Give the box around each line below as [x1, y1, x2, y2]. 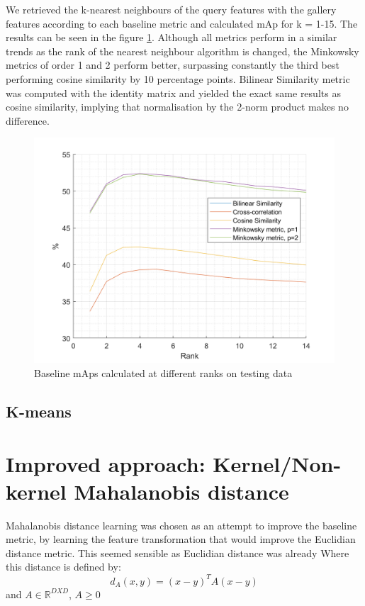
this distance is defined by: [6, 559, 121, 574]
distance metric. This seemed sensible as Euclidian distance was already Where [6, 545, 349, 560]
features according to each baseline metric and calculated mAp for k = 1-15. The [6, 16, 358, 30]
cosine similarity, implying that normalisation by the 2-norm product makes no [6, 99, 349, 114]
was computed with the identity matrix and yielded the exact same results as [6, 85, 341, 100]
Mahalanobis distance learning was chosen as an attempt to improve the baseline [6, 517, 357, 532]
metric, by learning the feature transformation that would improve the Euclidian [6, 532, 356, 546]
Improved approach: [6, 449, 206, 478]
